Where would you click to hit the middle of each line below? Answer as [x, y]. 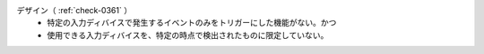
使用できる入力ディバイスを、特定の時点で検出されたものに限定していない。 [188, 35]
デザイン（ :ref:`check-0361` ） [74, 10]
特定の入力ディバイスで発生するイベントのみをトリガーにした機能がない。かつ [192, 23]
